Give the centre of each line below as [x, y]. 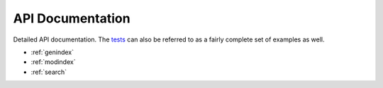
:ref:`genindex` [52, 52]
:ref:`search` [49, 72]
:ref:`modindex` [53, 62]
